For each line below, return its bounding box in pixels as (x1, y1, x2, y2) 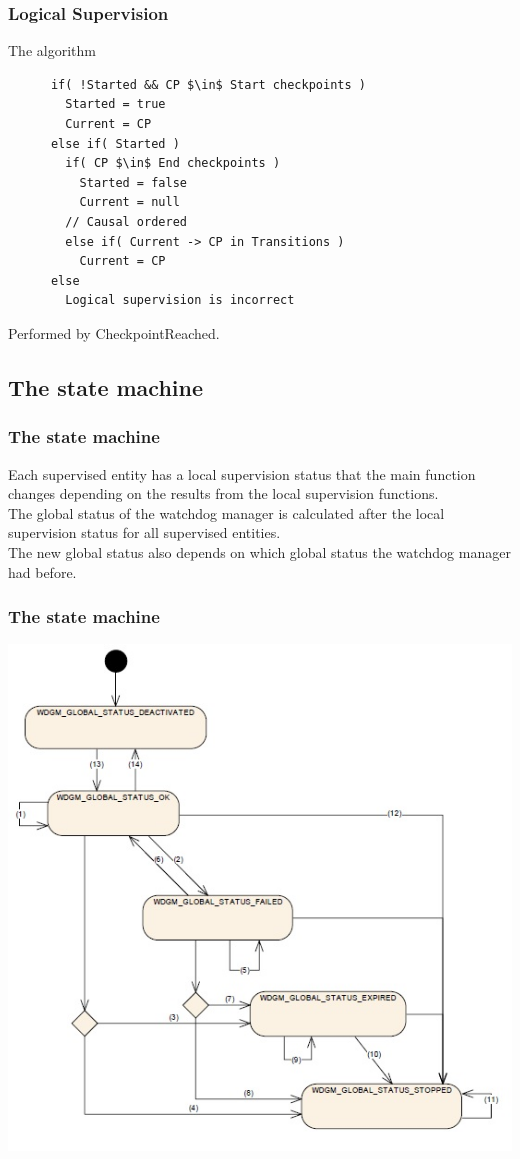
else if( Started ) (50, 136, 180, 151)
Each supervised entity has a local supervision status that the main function (8, 463, 476, 484)
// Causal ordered (65, 214, 187, 229)
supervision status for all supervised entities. (8, 522, 281, 543)
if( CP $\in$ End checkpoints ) (65, 156, 281, 171)
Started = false (79, 175, 187, 190)
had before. (8, 561, 77, 582)
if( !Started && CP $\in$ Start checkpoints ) (50, 77, 366, 92)
